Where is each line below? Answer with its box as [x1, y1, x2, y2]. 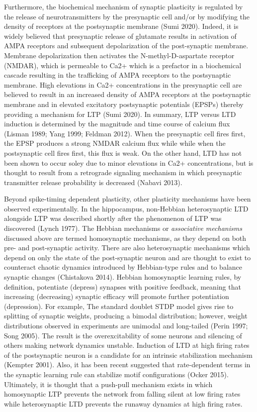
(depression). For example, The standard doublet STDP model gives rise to [4, 301, 234, 311]
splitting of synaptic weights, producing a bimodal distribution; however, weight [4, 310, 248, 321]
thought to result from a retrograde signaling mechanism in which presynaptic [4, 167, 242, 178]
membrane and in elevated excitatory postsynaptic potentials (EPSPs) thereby [4, 99, 244, 109]
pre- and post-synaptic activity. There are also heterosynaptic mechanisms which [4, 242, 250, 253]
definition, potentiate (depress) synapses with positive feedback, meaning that [4, 281, 241, 292]
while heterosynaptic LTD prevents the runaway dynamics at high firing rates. [4, 398, 243, 409]
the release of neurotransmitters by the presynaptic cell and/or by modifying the [4, 11, 250, 21]
